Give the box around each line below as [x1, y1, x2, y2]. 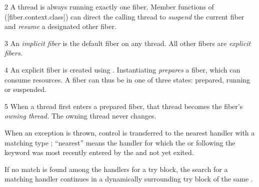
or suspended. [4, 84, 46, 94]
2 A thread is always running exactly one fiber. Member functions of [4, 1, 214, 11]
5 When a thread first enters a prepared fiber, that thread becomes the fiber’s [4, 100, 243, 111]
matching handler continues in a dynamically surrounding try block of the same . [4, 173, 253, 184]
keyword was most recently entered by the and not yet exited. [4, 147, 194, 157]
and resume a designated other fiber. [4, 21, 116, 31]
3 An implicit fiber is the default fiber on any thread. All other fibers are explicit [4, 37, 251, 48]
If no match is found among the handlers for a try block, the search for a [4, 163, 228, 174]
